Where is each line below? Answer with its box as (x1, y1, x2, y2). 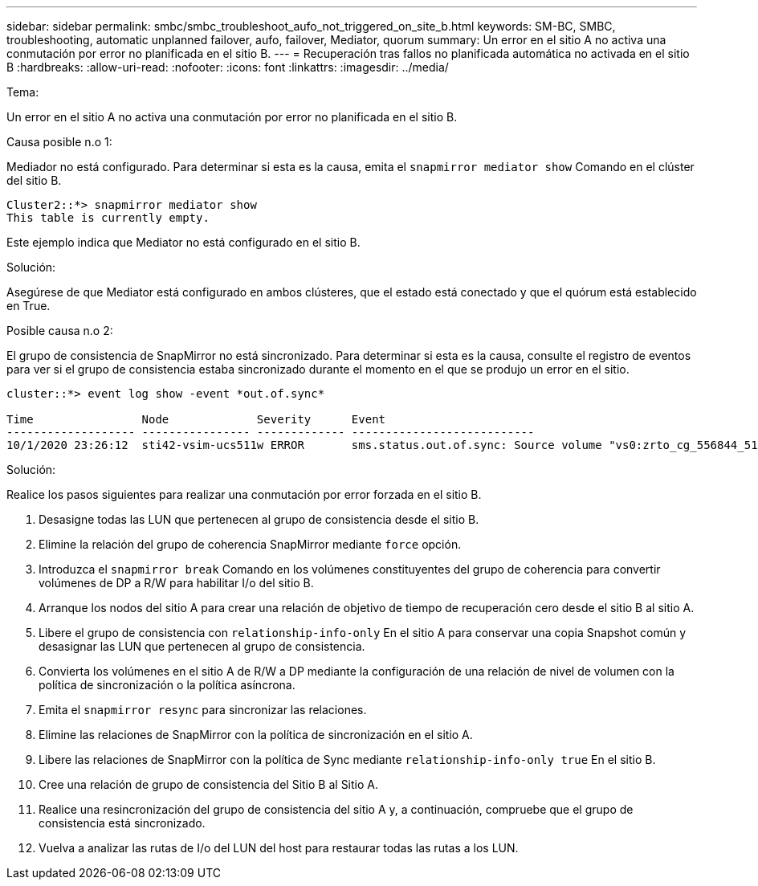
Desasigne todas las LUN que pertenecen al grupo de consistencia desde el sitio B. (39, 512, 479, 526)
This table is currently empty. (6, 211, 210, 224)
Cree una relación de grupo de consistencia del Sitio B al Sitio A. (39, 778, 378, 791)
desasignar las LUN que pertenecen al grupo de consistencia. (39, 639, 365, 653)
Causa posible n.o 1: (6, 135, 112, 149)
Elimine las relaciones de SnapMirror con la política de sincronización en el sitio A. (39, 728, 473, 741)
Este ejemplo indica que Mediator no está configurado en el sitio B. (6, 235, 361, 249)
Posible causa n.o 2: (6, 324, 113, 337)
